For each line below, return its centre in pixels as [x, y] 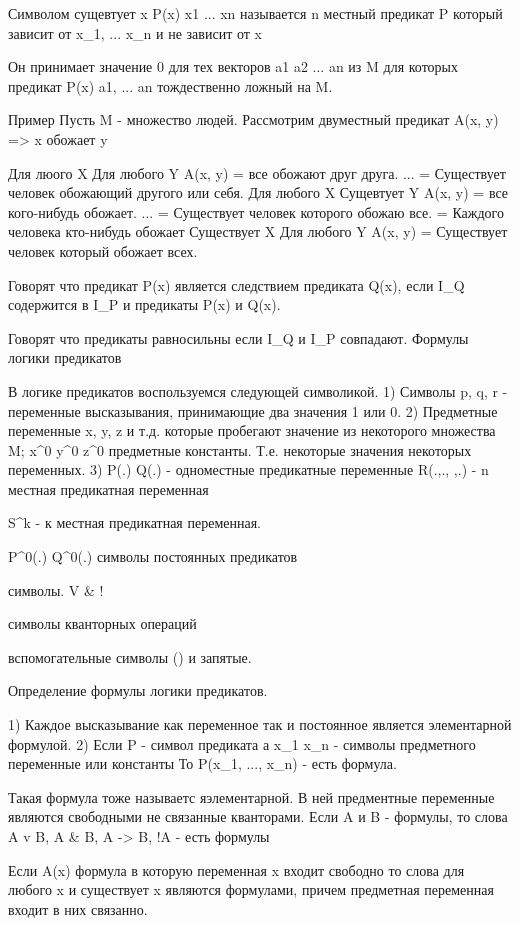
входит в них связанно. [78, 908]
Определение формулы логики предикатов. [138, 690]
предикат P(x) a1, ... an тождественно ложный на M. [170, 85]
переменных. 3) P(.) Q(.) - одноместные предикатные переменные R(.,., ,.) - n [248, 469]
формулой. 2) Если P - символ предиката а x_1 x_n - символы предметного [242, 743]
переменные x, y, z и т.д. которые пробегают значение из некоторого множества [252, 430]
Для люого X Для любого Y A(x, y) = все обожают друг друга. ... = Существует [257, 172]
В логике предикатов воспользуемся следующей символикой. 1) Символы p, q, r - [258, 390]
